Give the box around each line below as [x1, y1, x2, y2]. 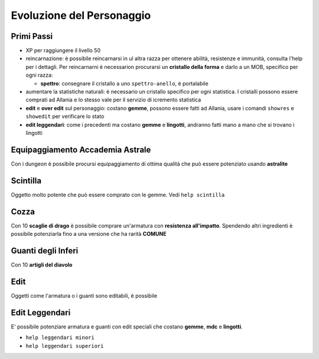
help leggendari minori [25, 334, 95, 341]
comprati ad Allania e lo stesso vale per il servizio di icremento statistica [25, 96, 201, 103]
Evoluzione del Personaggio [11, 9, 151, 22]
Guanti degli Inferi [11, 245, 79, 256]
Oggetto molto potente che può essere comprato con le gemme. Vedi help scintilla [11, 191, 225, 198]
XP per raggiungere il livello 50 [25, 47, 101, 54]
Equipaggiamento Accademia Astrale [11, 144, 151, 154]
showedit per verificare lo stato [25, 113, 105, 120]
